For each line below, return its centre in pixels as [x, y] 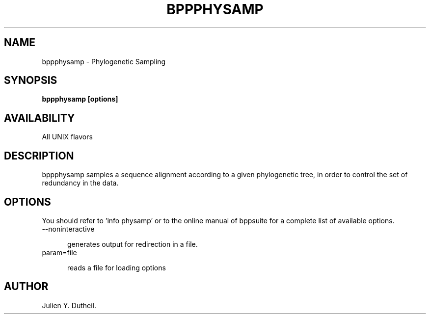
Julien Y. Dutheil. [69, 305]
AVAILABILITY [40, 118]
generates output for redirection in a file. [133, 244]
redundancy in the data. [80, 183]
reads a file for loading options [117, 267]
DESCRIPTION [39, 156]
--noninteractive [68, 229]
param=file [59, 252]
